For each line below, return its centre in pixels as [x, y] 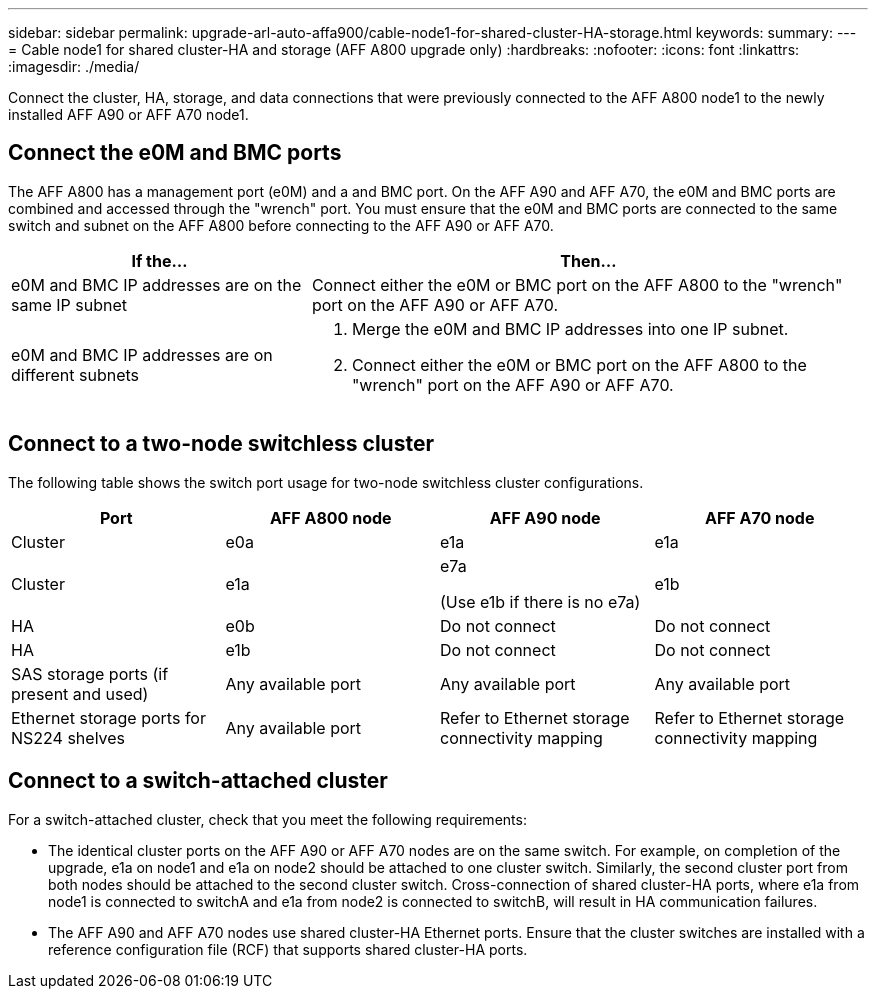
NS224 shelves [68, 737]
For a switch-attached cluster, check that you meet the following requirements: [267, 819]
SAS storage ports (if [90, 673]
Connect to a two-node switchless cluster [221, 444]
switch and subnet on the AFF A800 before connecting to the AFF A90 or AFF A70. [281, 225]
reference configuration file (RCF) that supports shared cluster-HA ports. [288, 949]
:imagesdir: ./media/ [74, 66]
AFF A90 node [545, 517]
